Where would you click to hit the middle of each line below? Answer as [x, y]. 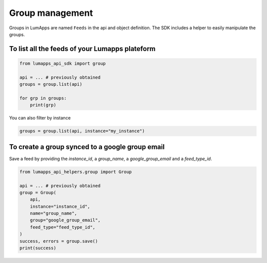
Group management [51, 13]
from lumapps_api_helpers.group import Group [76, 172]
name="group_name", [54, 213]
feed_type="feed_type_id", [63, 227]
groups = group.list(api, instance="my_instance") [82, 131]
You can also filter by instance [40, 118]
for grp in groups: [43, 98]
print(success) [38, 248]
